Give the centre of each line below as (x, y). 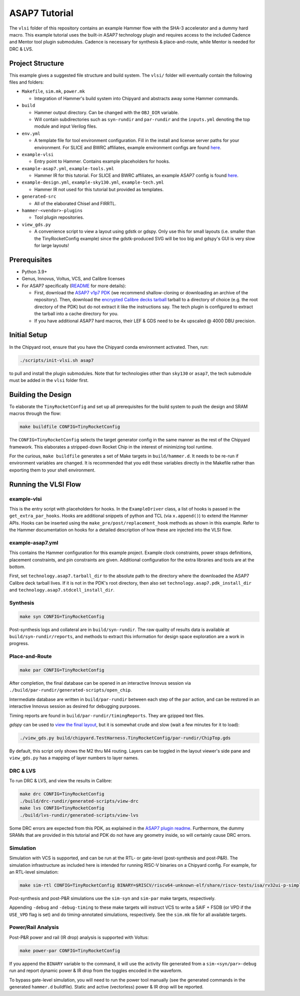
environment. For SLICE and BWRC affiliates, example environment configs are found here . (128, 147)
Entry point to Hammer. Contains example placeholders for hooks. (102, 161)
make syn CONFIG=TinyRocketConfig (62, 616)
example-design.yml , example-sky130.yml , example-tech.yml (93, 182)
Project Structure (37, 63)
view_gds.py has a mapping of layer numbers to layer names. (74, 758)
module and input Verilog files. (66, 126)
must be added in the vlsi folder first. (49, 380)
